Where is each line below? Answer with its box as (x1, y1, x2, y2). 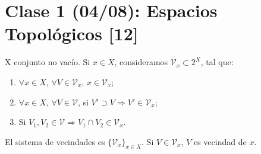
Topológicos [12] (5, 21, 139, 46)
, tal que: (200, 56, 234, 68)
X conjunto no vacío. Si (5, 56, 90, 68)
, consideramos (114, 56, 168, 68)
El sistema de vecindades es (5, 135, 105, 147)
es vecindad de (193, 135, 247, 147)
